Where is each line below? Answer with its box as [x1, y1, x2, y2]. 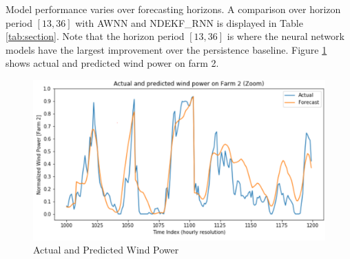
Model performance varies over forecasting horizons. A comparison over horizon [6, 2, 341, 16]
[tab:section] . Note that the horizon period [6, 29, 185, 43]
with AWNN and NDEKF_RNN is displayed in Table [75, 15, 303, 30]
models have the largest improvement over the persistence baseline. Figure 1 [6, 42, 327, 56]
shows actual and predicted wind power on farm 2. [6, 56, 219, 70]
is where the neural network [227, 29, 344, 43]
